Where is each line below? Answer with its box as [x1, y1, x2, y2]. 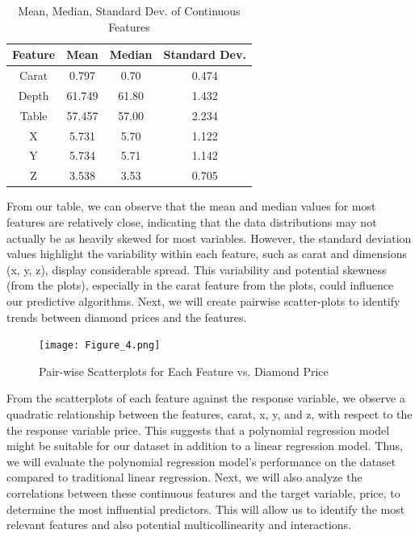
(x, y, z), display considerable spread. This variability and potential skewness [6, 261, 387, 277]
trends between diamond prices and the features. [6, 308, 247, 325]
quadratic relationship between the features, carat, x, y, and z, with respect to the [6, 405, 413, 422]
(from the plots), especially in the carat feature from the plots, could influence [6, 277, 394, 294]
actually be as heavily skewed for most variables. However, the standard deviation [6, 229, 412, 246]
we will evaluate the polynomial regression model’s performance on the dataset [6, 453, 396, 469]
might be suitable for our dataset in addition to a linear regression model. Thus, [6, 437, 403, 454]
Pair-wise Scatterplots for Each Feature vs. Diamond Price [39, 362, 329, 379]
